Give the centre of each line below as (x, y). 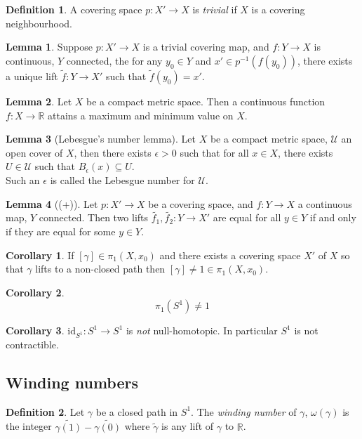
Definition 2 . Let (45, 411)
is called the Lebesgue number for (122, 179)
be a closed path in (137, 411)
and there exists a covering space (230, 255)
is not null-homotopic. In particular (202, 330)
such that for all (214, 152)
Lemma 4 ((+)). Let (52, 203)
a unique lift (32, 76)
